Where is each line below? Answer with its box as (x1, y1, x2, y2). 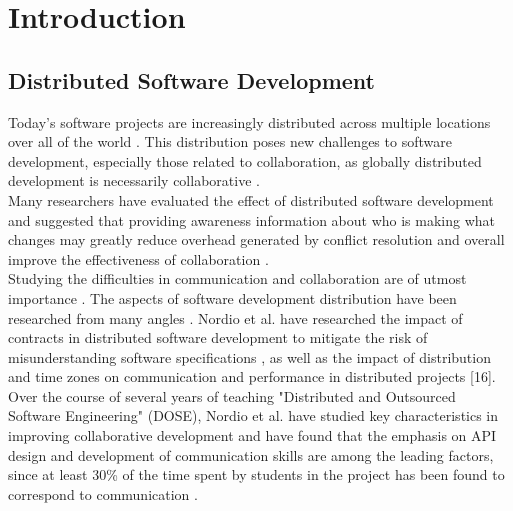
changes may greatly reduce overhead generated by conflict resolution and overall (8, 229, 505, 250)
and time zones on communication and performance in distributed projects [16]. (8, 366, 496, 387)
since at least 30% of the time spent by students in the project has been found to (8, 464, 505, 485)
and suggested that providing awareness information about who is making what (8, 209, 496, 230)
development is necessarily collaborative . (8, 170, 260, 191)
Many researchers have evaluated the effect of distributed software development (8, 189, 494, 210)
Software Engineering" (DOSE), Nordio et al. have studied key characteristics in (8, 405, 499, 426)
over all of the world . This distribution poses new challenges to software (8, 131, 452, 152)
